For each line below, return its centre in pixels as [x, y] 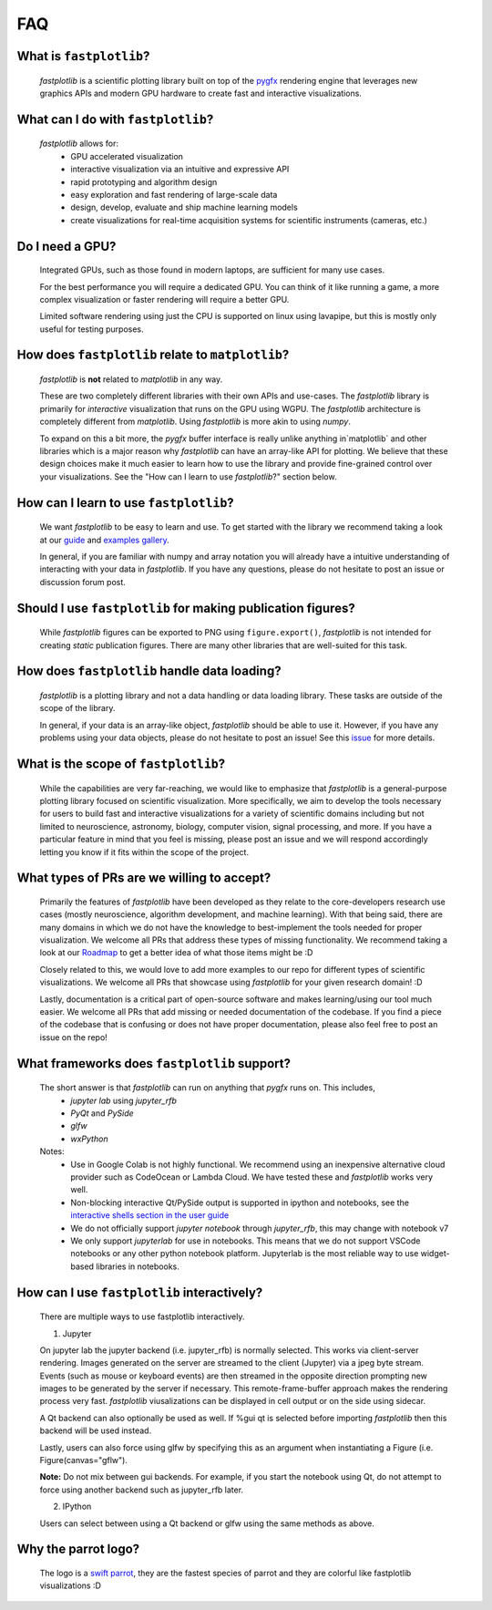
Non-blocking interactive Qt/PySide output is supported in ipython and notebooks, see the [240, 1202]
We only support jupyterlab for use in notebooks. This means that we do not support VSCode [246, 1241]
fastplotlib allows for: [79, 144]
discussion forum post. [83, 582]
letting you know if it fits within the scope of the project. [144, 851]
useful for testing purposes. [92, 329]
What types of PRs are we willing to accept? [144, 878]
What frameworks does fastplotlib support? [154, 1063]
